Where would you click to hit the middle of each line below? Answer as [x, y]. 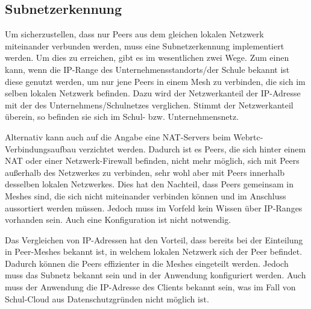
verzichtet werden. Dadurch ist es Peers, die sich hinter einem [192, 148]
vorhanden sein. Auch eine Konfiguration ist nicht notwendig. [118, 220]
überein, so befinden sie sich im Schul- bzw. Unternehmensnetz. [122, 117]
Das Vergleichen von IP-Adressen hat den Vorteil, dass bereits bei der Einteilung [154, 239]
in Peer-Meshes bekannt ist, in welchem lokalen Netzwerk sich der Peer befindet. [154, 251]
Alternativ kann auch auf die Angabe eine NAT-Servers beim [118, 136]
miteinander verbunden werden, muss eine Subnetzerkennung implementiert [145, 45]
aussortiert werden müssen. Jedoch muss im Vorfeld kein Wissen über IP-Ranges [154, 208]
